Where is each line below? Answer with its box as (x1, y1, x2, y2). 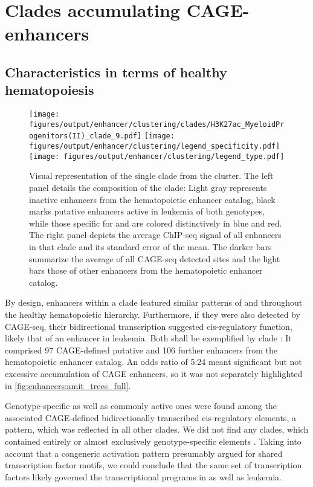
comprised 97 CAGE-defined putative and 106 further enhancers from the (5, 343, 277, 356)
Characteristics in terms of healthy (5, 62, 227, 81)
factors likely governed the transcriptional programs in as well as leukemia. (5, 470, 282, 483)
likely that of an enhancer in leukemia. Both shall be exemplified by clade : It (5, 332, 292, 344)
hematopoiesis (5, 80, 94, 99)
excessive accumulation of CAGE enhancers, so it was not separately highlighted (5, 367, 303, 379)
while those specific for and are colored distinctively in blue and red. (29, 216, 282, 229)
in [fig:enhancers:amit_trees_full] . (5, 379, 131, 392)
